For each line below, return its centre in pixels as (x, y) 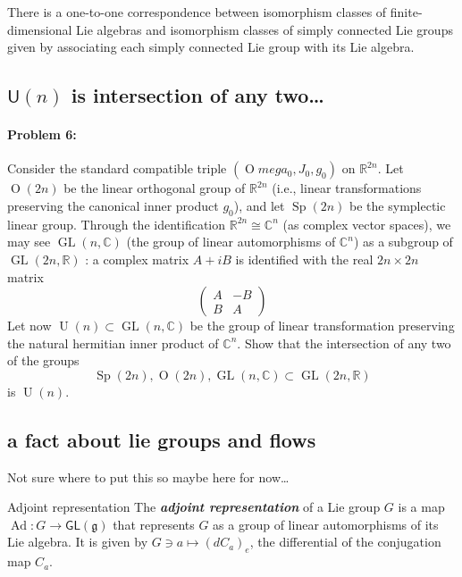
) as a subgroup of (403, 242)
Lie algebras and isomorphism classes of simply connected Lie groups (265, 29)
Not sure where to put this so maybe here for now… (148, 477)
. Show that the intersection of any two (344, 343)
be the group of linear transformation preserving (322, 326)
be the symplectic (398, 205)
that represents (154, 524)
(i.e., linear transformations (347, 188)
